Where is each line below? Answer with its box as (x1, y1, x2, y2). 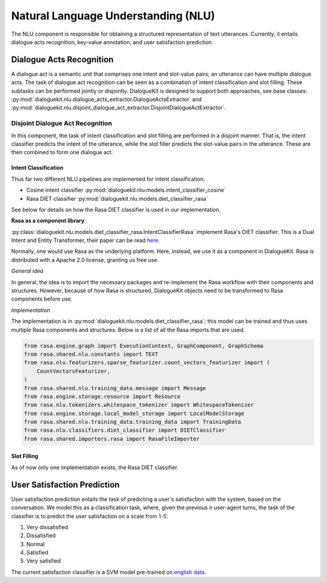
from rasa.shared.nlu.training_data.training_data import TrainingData (24, 419, 242, 426)
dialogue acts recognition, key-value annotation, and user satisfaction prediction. (11, 38, 214, 45)
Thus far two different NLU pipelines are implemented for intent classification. (11, 175, 205, 183)
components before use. (11, 295, 73, 302)
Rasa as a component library (11, 217, 85, 224)
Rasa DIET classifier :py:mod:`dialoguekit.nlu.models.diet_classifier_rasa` (26, 195, 208, 202)
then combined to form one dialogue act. (11, 149, 113, 156)
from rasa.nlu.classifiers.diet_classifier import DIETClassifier (24, 427, 225, 434)
